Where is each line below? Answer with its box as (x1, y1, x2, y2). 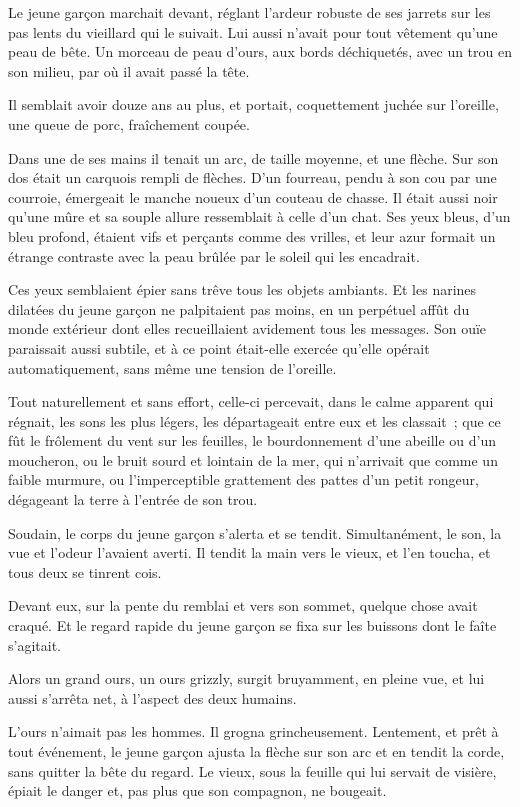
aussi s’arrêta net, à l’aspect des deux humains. (8, 687, 297, 708)
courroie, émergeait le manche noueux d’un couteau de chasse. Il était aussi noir (8, 186, 498, 207)
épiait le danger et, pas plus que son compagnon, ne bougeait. (8, 780, 387, 801)
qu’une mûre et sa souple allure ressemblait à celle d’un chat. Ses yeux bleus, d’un (8, 206, 511, 227)
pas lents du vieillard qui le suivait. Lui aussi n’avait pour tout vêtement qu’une (8, 21, 498, 42)
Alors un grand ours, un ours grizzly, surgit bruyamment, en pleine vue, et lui (8, 668, 485, 689)
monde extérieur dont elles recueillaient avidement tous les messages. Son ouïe (8, 318, 487, 339)
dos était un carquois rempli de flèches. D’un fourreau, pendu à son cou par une (8, 167, 497, 188)
